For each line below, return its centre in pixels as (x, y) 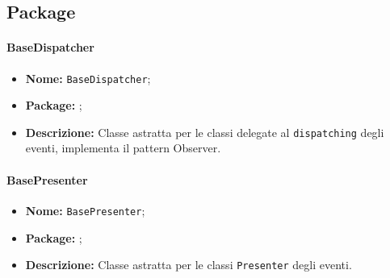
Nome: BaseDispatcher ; (88, 78)
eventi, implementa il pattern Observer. (123, 148)
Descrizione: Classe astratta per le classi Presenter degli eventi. (189, 265)
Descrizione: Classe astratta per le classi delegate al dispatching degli (205, 132)
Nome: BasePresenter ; (85, 210)
